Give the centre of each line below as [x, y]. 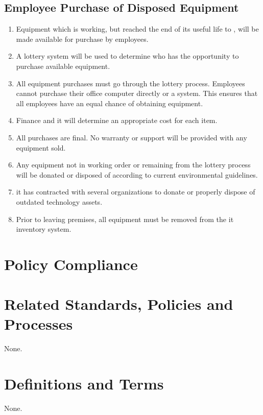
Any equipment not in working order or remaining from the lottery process [133, 165]
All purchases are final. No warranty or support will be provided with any [131, 137]
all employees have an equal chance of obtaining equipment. [110, 103]
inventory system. [44, 229]
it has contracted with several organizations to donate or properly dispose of [136, 192]
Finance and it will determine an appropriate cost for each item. [117, 120]
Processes [39, 324]
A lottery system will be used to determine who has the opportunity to [127, 56]
